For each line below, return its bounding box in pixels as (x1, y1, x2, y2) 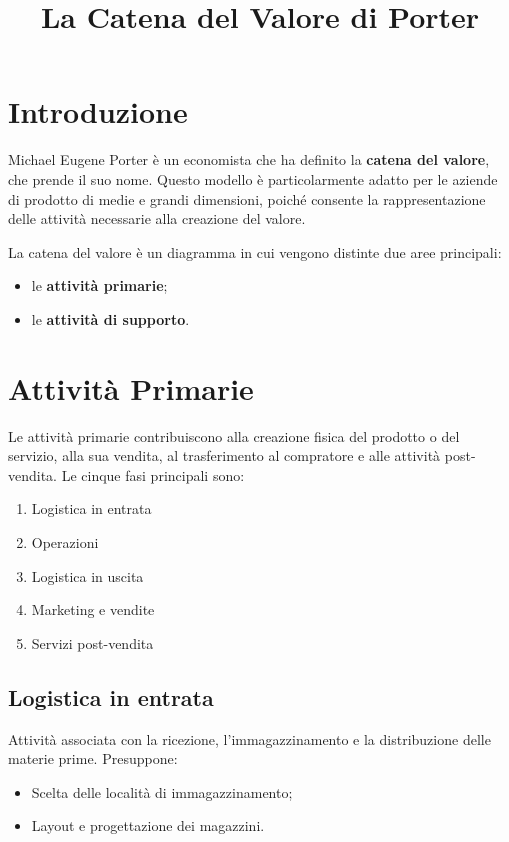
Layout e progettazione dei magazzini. (31, 815, 265, 836)
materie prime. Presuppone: (8, 748, 178, 769)
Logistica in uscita (31, 565, 144, 586)
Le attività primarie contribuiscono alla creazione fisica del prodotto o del (8, 425, 460, 446)
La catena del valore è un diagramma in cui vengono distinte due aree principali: (8, 241, 502, 262)
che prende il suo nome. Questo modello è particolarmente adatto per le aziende (8, 168, 498, 189)
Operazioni (31, 531, 99, 552)
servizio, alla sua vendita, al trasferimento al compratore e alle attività (8, 445, 441, 466)
